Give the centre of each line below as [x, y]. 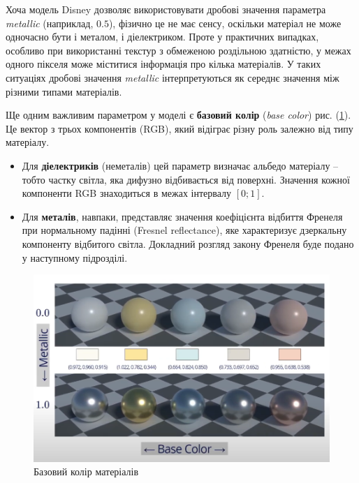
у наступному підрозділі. [75, 257]
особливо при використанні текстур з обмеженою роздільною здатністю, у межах [178, 50]
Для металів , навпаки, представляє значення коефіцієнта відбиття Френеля [182, 216]
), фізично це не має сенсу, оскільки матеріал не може [225, 23]
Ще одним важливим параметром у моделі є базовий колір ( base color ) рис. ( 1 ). [178, 115]
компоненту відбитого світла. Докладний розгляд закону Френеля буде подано [188, 243]
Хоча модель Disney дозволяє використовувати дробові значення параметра [166, 9]
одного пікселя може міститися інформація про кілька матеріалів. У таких [163, 64]
